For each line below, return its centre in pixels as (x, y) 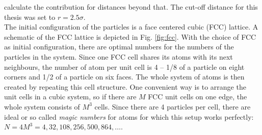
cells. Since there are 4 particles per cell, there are (173, 106)
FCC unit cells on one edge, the (198, 97)
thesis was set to (30, 17)
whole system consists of (42, 106)
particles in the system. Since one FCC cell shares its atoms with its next (119, 56)
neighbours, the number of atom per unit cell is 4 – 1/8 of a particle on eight (124, 66)
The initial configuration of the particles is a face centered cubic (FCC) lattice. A (131, 27)
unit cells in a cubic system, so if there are (70, 97)
